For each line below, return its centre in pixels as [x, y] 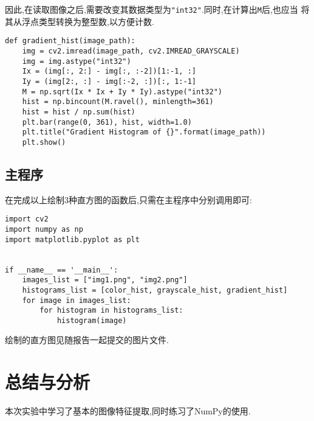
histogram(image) [92, 320]
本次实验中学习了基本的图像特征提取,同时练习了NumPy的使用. [128, 411]
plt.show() [44, 142]
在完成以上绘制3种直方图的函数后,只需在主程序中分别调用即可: [128, 199]
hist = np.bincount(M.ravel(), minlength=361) [118, 102]
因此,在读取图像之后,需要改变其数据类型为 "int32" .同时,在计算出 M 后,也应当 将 [157, 9]
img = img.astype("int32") [77, 61]
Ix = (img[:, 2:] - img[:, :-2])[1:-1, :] [109, 71]
